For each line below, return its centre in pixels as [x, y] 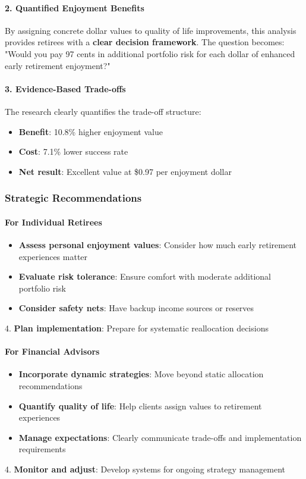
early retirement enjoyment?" [58, 65]
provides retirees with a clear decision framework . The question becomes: [145, 42]
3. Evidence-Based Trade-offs [65, 88]
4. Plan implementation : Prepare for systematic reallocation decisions [137, 328]
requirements [42, 449]
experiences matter [53, 256]
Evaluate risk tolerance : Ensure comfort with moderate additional [145, 276]
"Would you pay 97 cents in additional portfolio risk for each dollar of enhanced [150, 53]
